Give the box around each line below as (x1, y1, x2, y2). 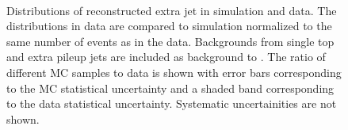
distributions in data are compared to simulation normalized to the (6, 17, 332, 34)
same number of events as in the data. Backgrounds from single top (6, 32, 335, 49)
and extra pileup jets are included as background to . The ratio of (6, 48, 326, 65)
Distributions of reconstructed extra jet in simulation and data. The (6, 2, 337, 18)
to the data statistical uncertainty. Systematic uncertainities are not (6, 95, 337, 112)
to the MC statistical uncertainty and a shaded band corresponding (6, 79, 335, 96)
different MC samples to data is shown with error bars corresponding (6, 63, 342, 80)
